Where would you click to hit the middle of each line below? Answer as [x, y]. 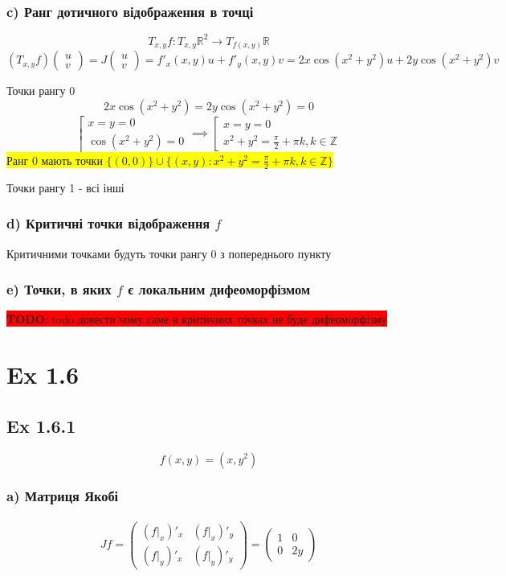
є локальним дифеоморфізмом [219, 289]
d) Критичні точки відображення [108, 223]
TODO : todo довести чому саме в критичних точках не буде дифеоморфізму [197, 319]
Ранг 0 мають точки [55, 160]
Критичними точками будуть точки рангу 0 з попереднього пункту [169, 253]
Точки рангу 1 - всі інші [65, 187]
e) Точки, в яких [59, 289]
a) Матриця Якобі [63, 496]
